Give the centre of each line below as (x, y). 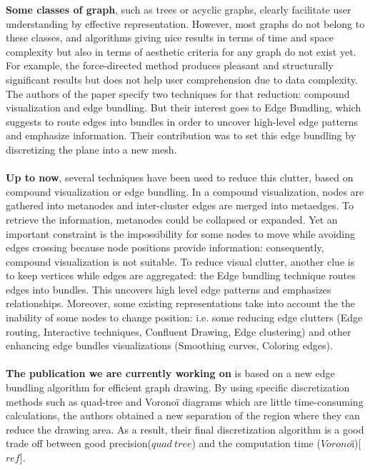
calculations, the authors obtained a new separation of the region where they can (183, 415)
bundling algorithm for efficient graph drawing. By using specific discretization (178, 387)
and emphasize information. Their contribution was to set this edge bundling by (181, 135)
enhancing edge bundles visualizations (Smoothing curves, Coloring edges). (169, 345)
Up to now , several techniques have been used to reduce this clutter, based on (180, 177)
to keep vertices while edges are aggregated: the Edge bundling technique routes (181, 275)
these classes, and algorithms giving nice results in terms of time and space (170, 37)
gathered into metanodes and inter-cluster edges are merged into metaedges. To (180, 205)
